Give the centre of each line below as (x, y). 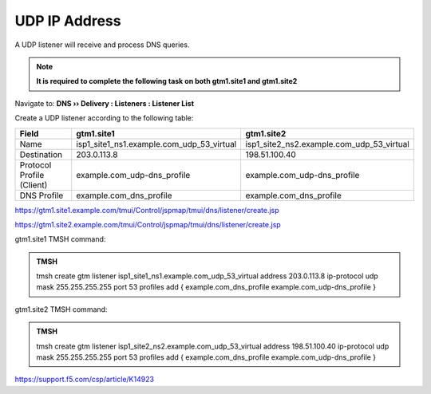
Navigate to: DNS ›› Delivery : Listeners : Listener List (105, 103)
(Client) (34, 185)
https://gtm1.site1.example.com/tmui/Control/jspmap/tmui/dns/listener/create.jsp (147, 210)
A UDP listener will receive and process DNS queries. (102, 45)
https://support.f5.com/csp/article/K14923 (85, 380)
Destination (41, 154)
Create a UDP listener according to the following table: (104, 118)
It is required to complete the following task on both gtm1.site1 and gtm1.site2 (167, 81)
